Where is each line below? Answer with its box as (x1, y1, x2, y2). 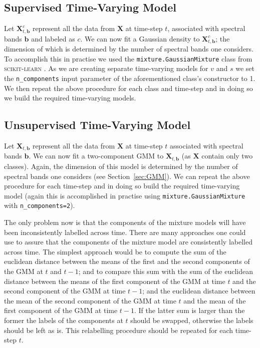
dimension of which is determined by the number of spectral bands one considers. (4, 43, 254, 54)
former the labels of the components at (4, 314, 123, 325)
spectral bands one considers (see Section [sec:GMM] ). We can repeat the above (4, 170, 250, 181)
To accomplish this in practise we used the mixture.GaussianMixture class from (4, 53, 252, 63)
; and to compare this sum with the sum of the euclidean (78, 265, 253, 276)
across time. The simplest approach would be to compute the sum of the (4, 246, 226, 256)
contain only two (201, 150, 253, 161)
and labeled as (31, 33, 75, 43)
